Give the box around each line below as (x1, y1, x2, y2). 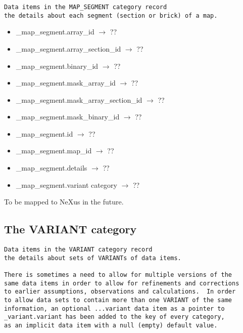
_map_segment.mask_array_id (16, 77, 116, 88)
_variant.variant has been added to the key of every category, (4, 313, 225, 321)
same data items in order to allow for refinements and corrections (4, 279, 239, 287)
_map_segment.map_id (16, 145, 92, 156)
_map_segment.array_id (16, 26, 94, 37)
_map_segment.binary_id (16, 60, 99, 71)
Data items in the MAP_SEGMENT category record (4, 4, 167, 11)
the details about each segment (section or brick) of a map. (4, 12, 218, 19)
